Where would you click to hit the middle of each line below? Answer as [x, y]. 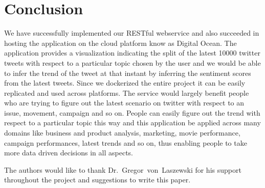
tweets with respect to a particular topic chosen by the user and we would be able [132, 62]
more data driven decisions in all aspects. [69, 153]
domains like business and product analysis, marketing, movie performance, [122, 133]
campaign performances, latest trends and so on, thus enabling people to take [126, 142]
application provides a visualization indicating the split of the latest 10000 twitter [132, 53]
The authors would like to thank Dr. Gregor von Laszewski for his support [123, 169]
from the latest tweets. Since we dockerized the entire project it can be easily [125, 83]
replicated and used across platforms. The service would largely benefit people [127, 92]
